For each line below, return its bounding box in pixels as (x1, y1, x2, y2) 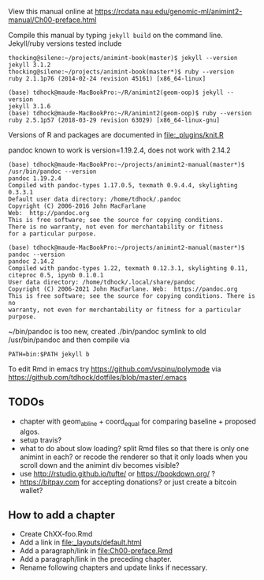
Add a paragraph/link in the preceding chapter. (19, 555, 172, 564)
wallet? (19, 485, 43, 495)
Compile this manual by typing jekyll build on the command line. (8, 31, 223, 40)
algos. (19, 427, 40, 436)
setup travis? (19, 435, 62, 445)
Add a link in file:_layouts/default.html (19, 537, 142, 548)
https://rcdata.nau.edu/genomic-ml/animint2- (95, 7, 243, 16)
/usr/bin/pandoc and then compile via (8, 335, 130, 345)
